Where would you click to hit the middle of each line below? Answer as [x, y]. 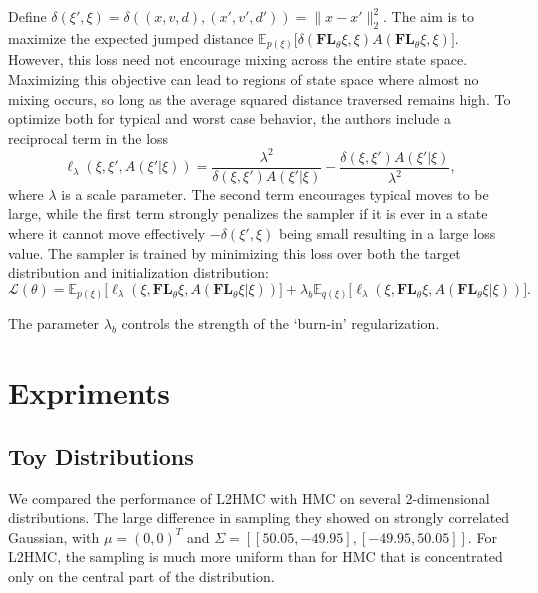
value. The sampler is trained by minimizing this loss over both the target [234, 252]
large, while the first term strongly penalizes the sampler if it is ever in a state [248, 213]
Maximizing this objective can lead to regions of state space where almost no [243, 78]
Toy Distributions [101, 455]
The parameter [54, 323]
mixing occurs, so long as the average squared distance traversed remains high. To [259, 98]
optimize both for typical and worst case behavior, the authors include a [229, 118]
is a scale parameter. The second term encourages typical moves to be [275, 193]
